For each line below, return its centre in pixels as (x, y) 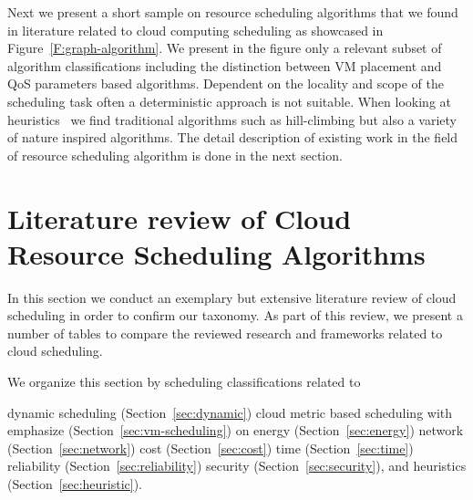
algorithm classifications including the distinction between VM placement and (225, 65)
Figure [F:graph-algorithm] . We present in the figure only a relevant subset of (225, 48)
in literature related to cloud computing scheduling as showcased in (195, 30)
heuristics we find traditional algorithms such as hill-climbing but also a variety (232, 119)
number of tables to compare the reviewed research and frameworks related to (225, 333)
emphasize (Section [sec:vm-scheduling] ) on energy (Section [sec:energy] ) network (236, 430)
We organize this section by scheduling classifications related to (184, 382)
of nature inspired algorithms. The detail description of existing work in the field (233, 137)
